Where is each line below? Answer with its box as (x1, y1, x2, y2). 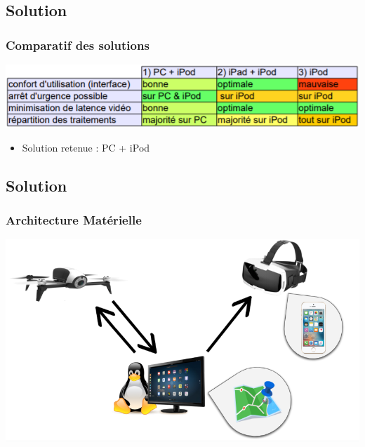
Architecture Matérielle (6, 211, 142, 228)
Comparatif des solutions (6, 36, 150, 53)
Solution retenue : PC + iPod (22, 140, 150, 154)
